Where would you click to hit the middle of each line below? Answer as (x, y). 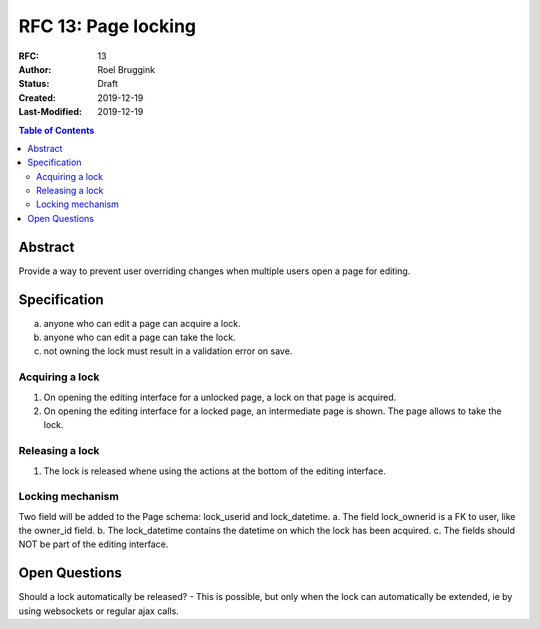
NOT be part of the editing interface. (93, 544)
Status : (34, 84)
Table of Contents (56, 130)
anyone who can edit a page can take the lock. (139, 337)
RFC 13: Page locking (107, 26)
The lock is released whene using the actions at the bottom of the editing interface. (215, 471)
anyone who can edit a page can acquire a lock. (142, 323)
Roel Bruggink (126, 69)
